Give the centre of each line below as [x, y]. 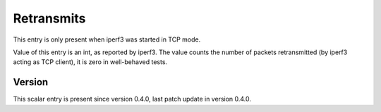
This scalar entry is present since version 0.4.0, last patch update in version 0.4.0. [132, 99]
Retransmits [49, 18]
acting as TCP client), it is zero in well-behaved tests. [90, 62]
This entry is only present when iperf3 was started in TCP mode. [107, 39]
